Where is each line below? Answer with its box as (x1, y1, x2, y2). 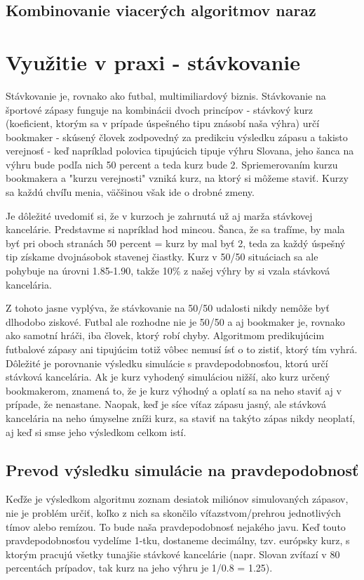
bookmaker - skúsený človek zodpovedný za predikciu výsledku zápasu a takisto (6, 129, 348, 144)
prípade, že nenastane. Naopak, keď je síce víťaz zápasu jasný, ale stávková (6, 397, 326, 411)
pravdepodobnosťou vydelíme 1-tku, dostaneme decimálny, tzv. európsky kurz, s (6, 533, 350, 548)
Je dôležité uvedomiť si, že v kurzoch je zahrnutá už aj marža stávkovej (6, 208, 313, 223)
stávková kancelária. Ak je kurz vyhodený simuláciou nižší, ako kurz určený (6, 369, 330, 384)
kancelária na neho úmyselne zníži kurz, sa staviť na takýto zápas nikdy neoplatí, (6, 410, 356, 425)
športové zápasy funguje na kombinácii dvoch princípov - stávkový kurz (6, 102, 313, 117)
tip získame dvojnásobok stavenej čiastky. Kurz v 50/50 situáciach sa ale (6, 249, 318, 264)
